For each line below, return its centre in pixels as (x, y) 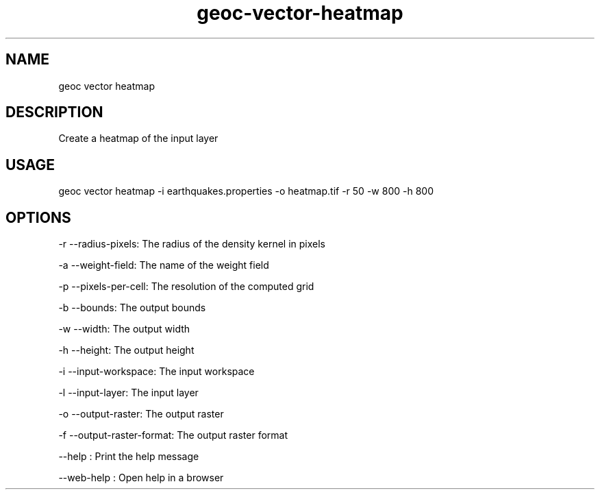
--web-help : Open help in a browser (141, 478)
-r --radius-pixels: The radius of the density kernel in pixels (192, 244)
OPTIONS (38, 217)
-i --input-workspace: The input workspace (157, 372)
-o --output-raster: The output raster (141, 414)
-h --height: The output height (126, 350)
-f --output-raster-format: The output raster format (173, 435)
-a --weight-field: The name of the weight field (164, 265)
